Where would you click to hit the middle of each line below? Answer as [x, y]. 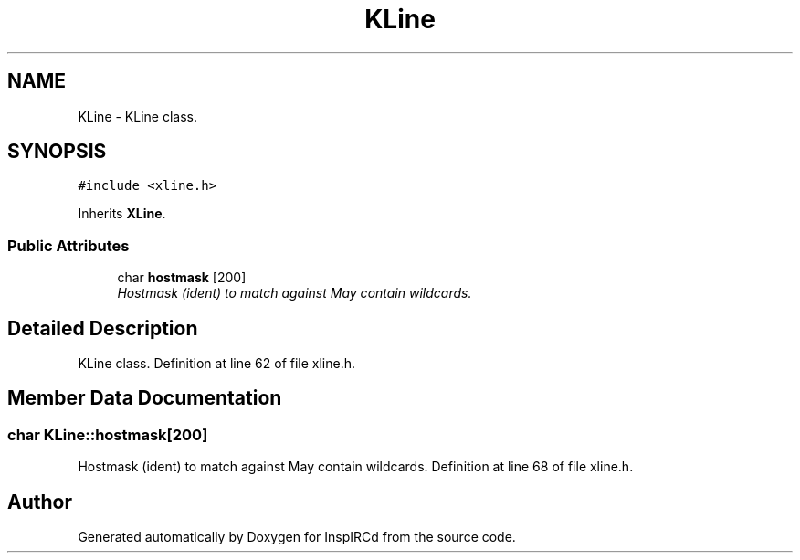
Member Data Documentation [145, 398]
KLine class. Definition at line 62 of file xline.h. [217, 364]
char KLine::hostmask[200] [108, 434]
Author [40, 502]
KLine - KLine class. [137, 116]
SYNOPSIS [57, 152]
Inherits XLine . [122, 214]
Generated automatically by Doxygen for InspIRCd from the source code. [297, 537]
